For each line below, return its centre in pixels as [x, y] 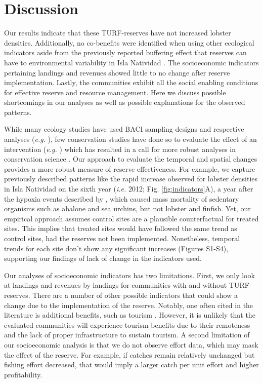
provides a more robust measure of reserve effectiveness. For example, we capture [130, 168]
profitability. [23, 374]
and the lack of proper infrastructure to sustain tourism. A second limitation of [127, 335]
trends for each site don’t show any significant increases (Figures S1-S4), [116, 248]
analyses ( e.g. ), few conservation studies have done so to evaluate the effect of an [130, 139]
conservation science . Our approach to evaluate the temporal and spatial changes [131, 159]
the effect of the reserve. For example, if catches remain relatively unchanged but [129, 354]
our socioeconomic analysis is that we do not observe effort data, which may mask [131, 344]
